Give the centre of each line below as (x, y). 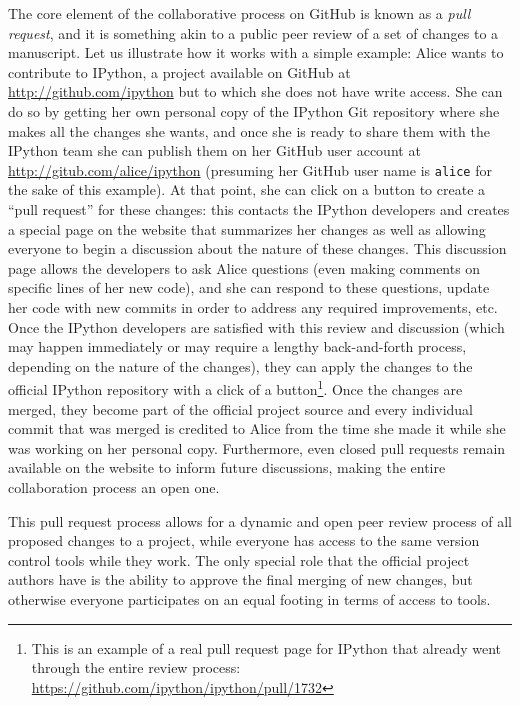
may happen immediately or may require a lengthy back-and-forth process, (237, 346)
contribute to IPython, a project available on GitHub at (179, 71)
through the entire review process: (136, 667)
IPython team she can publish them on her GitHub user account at (214, 150)
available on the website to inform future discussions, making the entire (227, 467)
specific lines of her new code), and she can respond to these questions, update (249, 287)
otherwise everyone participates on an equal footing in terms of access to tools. (249, 598)
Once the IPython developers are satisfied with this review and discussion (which (256, 326)
